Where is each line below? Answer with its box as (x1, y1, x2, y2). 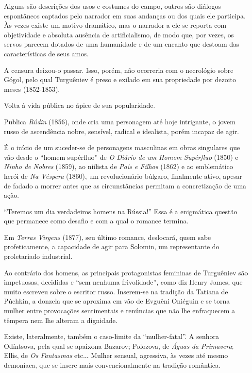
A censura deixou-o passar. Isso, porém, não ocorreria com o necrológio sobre (4, 65, 234, 75)
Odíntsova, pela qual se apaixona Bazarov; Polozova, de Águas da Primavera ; (4, 340, 234, 351)
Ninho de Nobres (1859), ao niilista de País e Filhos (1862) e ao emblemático (4, 161, 233, 171)
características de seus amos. (4, 48, 89, 58)
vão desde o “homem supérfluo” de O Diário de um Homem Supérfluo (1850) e (4, 152, 238, 162)
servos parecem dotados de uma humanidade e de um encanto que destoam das (4, 39, 239, 49)
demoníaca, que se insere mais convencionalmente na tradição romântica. (4, 360, 220, 370)
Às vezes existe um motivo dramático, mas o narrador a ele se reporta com (4, 20, 227, 30)
